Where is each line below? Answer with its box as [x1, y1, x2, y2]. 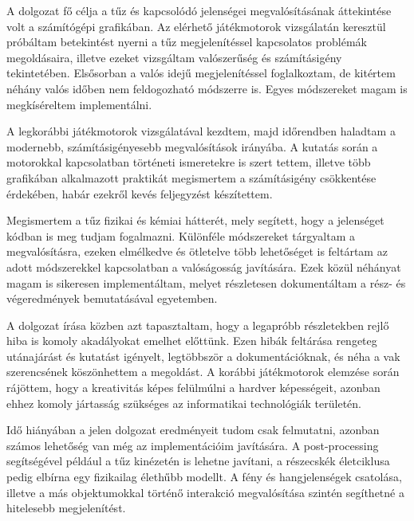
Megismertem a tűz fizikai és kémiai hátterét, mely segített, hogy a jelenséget [6, 212, 384, 229]
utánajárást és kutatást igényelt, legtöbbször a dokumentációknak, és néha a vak [6, 347, 400, 364]
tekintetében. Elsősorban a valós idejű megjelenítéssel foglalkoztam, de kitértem [6, 65, 396, 81]
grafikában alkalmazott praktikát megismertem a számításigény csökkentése [6, 169, 377, 186]
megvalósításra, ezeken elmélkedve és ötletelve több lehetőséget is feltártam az [6, 243, 388, 260]
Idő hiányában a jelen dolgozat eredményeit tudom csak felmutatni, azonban [6, 421, 380, 438]
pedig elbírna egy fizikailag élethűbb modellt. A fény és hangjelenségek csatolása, [6, 468, 402, 485]
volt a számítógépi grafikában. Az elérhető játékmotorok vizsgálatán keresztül [6, 18, 386, 34]
